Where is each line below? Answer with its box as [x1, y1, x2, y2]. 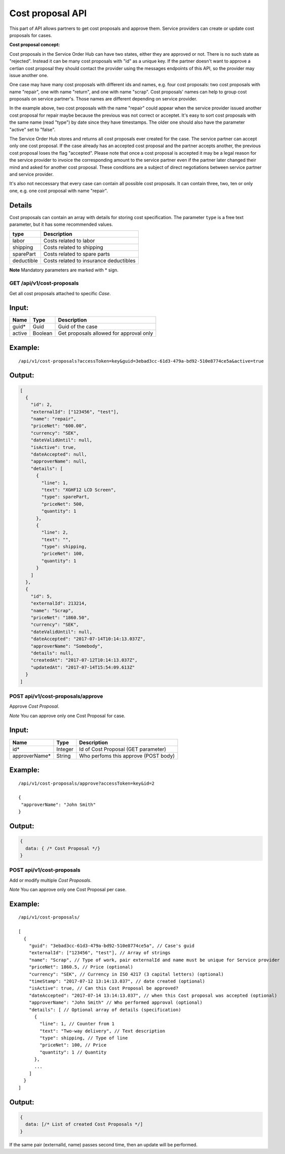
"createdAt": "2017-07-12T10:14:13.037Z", [30, 657, 138, 663]
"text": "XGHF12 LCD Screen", [41, 487, 116, 493]
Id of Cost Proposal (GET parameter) [79, 746, 167, 753]
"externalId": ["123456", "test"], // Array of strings [28, 950, 171, 956]
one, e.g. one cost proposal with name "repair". [9, 188, 108, 194]
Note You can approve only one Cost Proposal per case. [9, 887, 127, 893]
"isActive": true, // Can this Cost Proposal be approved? [28, 986, 179, 991]
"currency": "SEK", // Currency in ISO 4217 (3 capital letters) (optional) [28, 971, 224, 977]
